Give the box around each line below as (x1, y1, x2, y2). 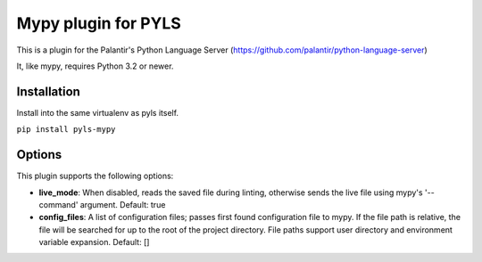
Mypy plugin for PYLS (16, 13, 182, 33)
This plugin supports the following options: (16, 170, 174, 182)
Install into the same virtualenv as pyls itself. (16, 107, 179, 118)
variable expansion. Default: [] (38, 237, 150, 248)
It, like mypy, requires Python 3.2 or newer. (16, 61, 174, 71)
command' (38, 199, 79, 209)
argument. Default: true (79, 199, 166, 209)
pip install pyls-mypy (16, 125, 116, 135)
